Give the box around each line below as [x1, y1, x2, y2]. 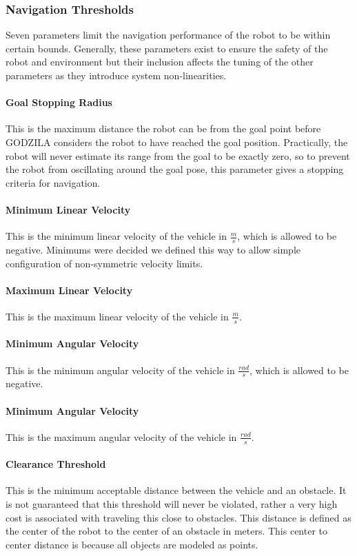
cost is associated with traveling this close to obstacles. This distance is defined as [6, 510, 351, 524]
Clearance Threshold [6, 457, 106, 471]
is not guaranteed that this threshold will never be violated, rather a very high [6, 497, 338, 511]
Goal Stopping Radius [6, 95, 112, 110]
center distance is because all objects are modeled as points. [6, 537, 258, 551]
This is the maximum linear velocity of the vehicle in [6, 309, 229, 323]
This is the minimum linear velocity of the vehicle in [6, 229, 227, 243]
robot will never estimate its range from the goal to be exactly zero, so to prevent [6, 148, 350, 163]
